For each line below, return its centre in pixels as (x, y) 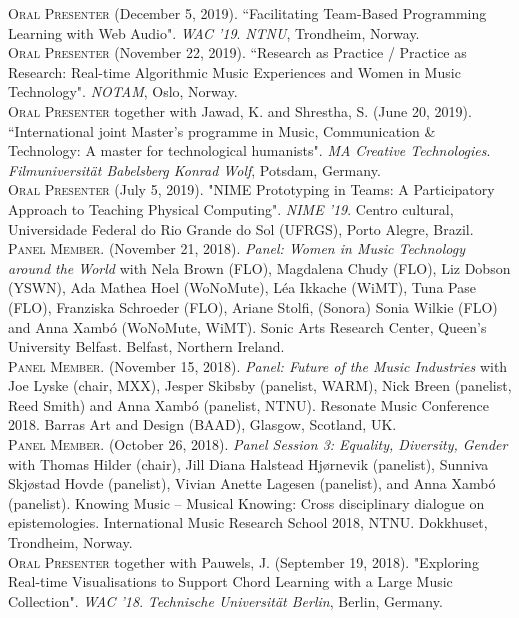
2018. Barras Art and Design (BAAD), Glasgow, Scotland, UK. (202, 424)
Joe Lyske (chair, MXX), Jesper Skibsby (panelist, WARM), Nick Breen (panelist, (260, 385)
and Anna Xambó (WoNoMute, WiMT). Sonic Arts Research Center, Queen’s (247, 326)
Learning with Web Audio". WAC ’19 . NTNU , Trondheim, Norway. (214, 32)
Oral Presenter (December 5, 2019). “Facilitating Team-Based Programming (247, 13)
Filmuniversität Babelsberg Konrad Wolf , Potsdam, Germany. (194, 169)
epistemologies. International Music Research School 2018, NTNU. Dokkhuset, (248, 522)
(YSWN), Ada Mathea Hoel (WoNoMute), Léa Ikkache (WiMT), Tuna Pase (242, 287)
